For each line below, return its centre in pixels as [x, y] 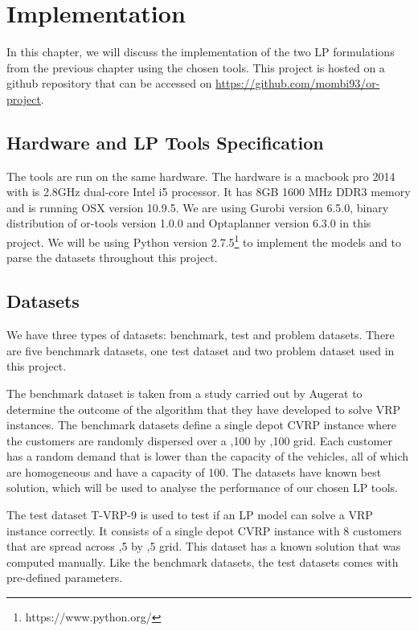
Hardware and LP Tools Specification [165, 142]
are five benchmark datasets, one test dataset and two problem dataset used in [201, 350]
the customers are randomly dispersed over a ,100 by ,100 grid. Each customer [199, 440]
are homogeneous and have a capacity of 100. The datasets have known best [194, 471]
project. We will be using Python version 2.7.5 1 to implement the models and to [204, 241]
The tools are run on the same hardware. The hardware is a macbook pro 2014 [201, 176]
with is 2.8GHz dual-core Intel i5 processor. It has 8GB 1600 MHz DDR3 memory [209, 192]
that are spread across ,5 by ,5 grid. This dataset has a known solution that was [204, 546]
